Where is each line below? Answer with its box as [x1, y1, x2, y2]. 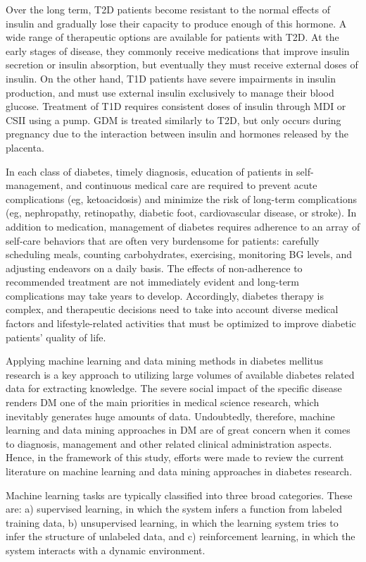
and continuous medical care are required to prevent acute [65, 178, 317, 193]
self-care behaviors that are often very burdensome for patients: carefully [6, 233, 320, 248]
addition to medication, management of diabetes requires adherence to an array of [6, 219, 360, 233]
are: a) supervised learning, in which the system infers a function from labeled [6, 501, 343, 516]
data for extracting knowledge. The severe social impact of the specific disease [6, 381, 342, 396]
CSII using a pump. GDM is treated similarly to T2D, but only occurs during [6, 112, 341, 127]
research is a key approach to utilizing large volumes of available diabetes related [6, 367, 355, 381]
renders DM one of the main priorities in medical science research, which [6, 395, 320, 410]
